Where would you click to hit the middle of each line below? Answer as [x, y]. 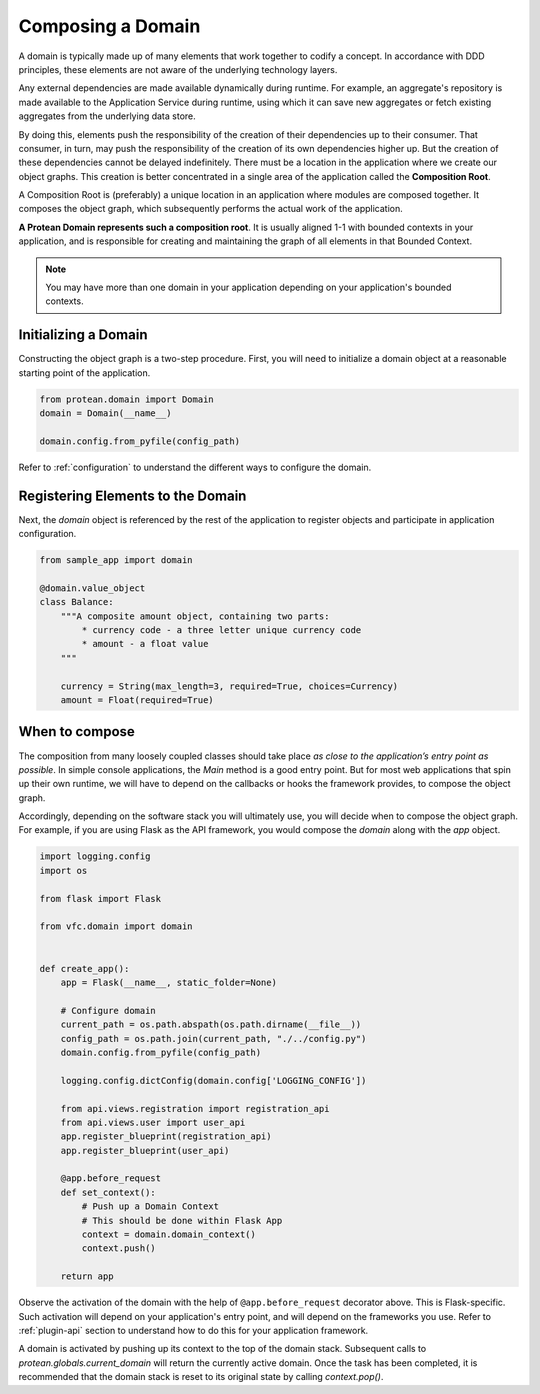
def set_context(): [108, 1192]
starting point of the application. [84, 372]
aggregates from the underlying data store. [107, 116]
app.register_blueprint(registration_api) [166, 1136]
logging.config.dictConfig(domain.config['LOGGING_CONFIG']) [213, 1080]
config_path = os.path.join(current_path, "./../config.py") [213, 1038]
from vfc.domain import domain [116, 926]
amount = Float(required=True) [137, 700]
